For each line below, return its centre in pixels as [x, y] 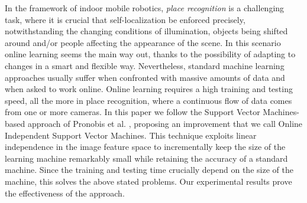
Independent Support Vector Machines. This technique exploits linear [131, 135]
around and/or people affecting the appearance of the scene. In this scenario [143, 42]
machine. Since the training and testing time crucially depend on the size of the [149, 170]
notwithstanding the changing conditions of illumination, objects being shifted [146, 31]
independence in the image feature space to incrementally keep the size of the [145, 147]
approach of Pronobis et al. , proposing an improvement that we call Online [165, 123]
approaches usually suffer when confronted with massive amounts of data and [145, 77]
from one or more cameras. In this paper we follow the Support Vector [133, 112]
